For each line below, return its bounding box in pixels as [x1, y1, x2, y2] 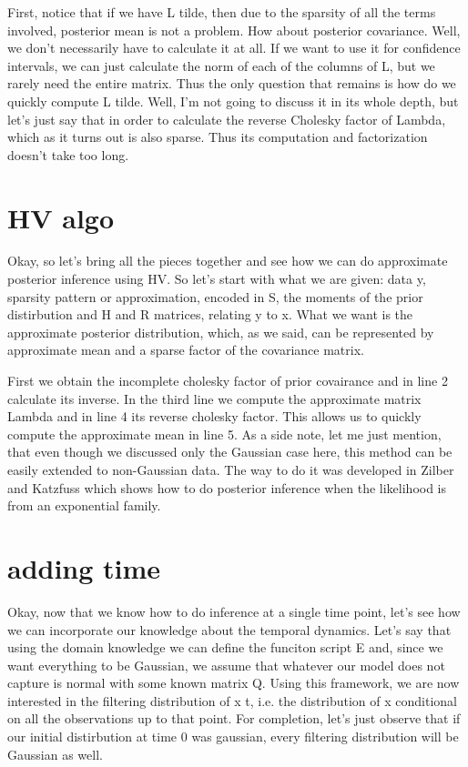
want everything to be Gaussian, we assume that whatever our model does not [7, 655, 445, 674]
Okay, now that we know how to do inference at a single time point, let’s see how [7, 601, 461, 621]
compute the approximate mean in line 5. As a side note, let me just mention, [7, 424, 442, 443]
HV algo [7, 198, 115, 236]
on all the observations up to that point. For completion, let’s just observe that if [7, 709, 461, 728]
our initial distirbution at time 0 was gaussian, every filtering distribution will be [7, 727, 459, 746]
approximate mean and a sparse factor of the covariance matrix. [7, 340, 364, 359]
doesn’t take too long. [7, 145, 129, 164]
